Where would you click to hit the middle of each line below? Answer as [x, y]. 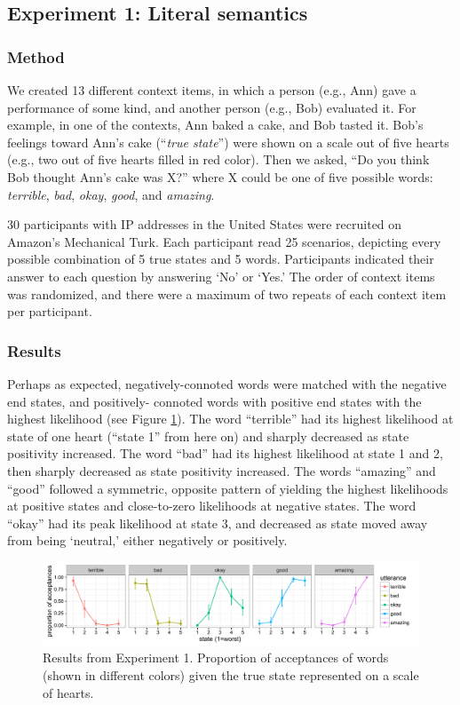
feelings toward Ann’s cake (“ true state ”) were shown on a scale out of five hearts [228, 142]
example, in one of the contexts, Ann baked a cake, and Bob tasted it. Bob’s [215, 125]
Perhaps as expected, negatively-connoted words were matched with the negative [227, 383]
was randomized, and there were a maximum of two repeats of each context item [227, 293]
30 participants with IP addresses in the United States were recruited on [205, 224]
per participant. [50, 311]
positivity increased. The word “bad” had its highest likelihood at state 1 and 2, [225, 453]
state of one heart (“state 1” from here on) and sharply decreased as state [208, 436]
